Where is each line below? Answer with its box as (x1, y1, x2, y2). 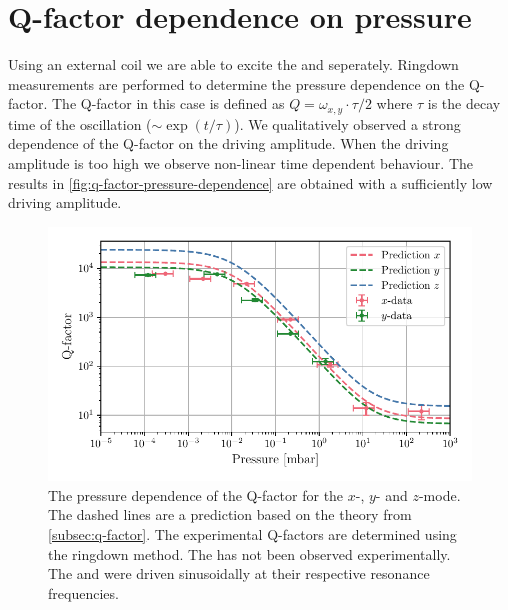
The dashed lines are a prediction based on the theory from (48, 504, 412, 525)
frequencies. (48, 582, 119, 603)
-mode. (418, 484, 461, 505)
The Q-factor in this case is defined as (51, 93, 285, 114)
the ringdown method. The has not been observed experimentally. (48, 543, 451, 564)
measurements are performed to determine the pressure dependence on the (8, 73, 465, 94)
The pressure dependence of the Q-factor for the (48, 484, 344, 505)
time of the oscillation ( (8, 113, 152, 134)
